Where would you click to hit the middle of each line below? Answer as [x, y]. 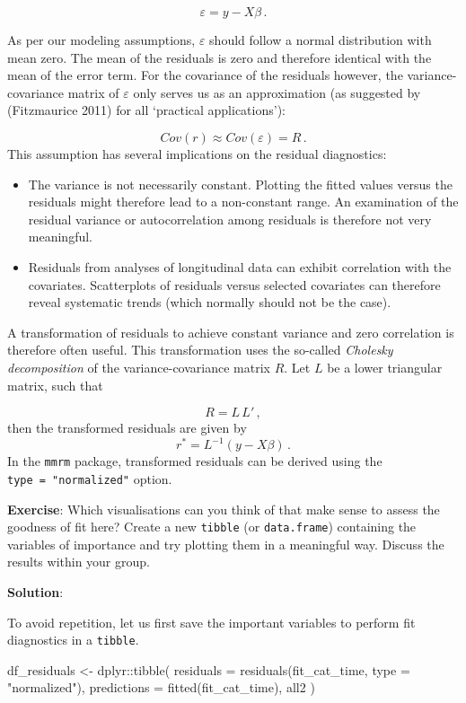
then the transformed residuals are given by [127, 428]
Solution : [35, 591]
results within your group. [79, 562]
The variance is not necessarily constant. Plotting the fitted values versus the [240, 184]
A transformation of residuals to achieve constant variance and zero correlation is [231, 332]
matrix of [93, 92]
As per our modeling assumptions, [101, 40]
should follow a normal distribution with [321, 40]
